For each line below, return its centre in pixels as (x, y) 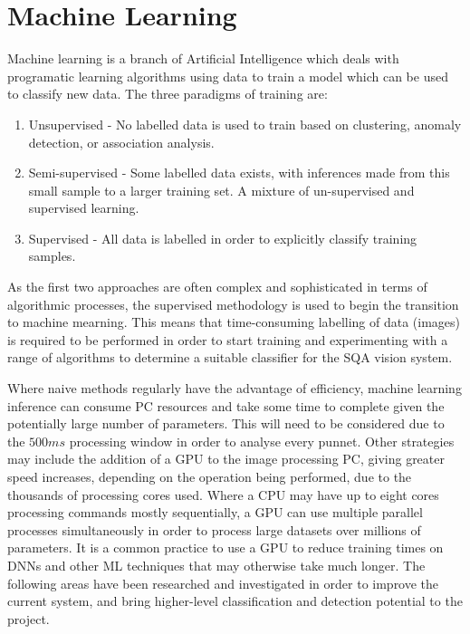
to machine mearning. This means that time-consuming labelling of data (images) (234, 322)
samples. (52, 256)
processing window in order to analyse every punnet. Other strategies (262, 441)
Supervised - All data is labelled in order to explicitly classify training (223, 238)
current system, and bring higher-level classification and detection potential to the (235, 601)
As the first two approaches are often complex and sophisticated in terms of (217, 287)
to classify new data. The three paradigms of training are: (168, 94)
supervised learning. (84, 208)
